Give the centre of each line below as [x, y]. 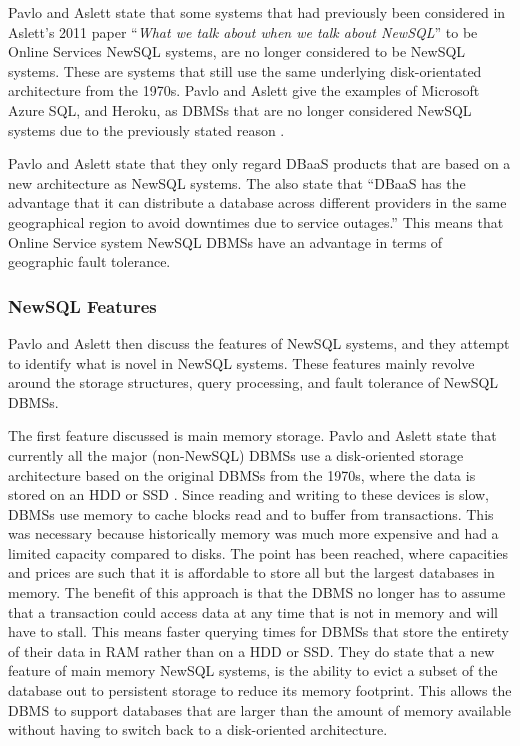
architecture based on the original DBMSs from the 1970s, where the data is [242, 474]
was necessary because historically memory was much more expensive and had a [253, 533]
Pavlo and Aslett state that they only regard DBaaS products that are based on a [259, 163]
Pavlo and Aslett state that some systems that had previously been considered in [257, 12]
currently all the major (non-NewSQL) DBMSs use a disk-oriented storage [236, 454]
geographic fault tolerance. [89, 261]
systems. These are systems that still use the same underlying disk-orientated [245, 70]
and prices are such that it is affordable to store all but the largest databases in [251, 572]
